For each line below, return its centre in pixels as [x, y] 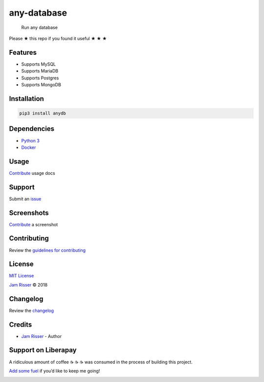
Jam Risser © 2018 [28, 285]
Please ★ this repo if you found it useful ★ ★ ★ [58, 38]
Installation [26, 99]
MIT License [22, 276]
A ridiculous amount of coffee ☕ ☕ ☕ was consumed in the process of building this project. [101, 362]
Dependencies [32, 129]
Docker [29, 147]
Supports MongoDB [41, 85]
